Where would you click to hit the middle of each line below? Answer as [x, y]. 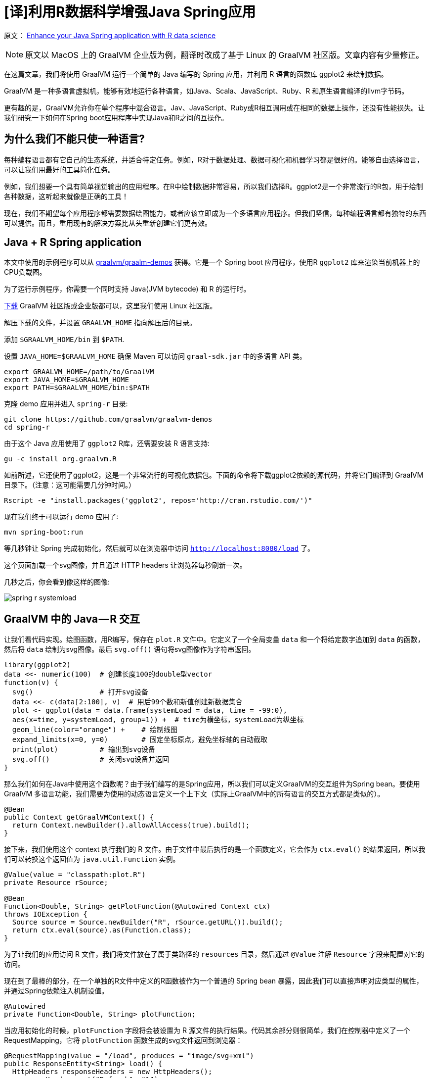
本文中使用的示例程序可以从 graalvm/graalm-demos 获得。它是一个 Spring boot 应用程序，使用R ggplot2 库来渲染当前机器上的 [212, 262]
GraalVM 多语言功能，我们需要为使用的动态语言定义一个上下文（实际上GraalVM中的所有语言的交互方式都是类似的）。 [194, 794]
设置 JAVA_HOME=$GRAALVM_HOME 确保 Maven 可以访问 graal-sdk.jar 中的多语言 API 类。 [155, 356]
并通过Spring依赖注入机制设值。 [56, 991]
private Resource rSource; [56, 883]
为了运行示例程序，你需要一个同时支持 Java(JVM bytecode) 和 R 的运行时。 [127, 289]
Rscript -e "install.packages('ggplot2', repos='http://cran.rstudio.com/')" [158, 501]
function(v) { [31, 683]
